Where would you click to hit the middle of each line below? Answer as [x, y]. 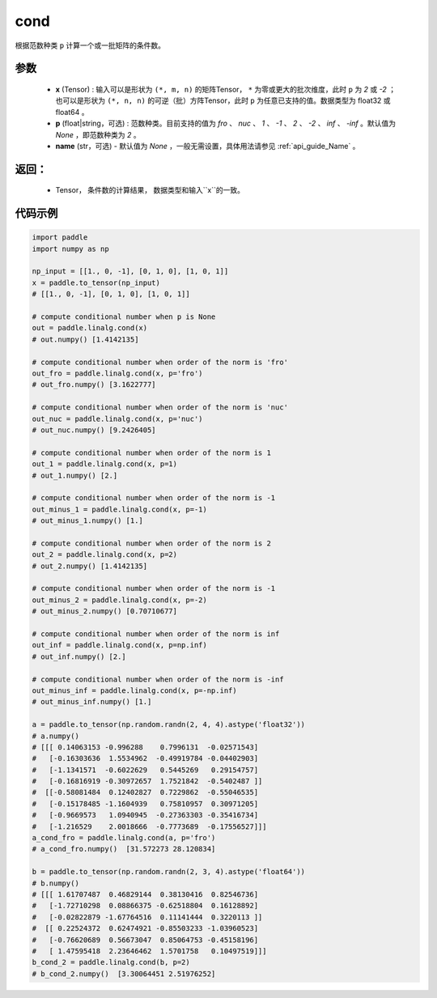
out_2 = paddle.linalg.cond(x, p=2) [105, 555]
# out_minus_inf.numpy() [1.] [92, 702]
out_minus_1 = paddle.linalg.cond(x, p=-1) [120, 509]
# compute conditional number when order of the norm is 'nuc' [160, 408]
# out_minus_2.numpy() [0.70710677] [105, 612]
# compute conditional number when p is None [124, 317]
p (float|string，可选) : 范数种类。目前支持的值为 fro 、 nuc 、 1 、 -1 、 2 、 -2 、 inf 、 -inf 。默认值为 [226, 123]
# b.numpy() [56, 883]
